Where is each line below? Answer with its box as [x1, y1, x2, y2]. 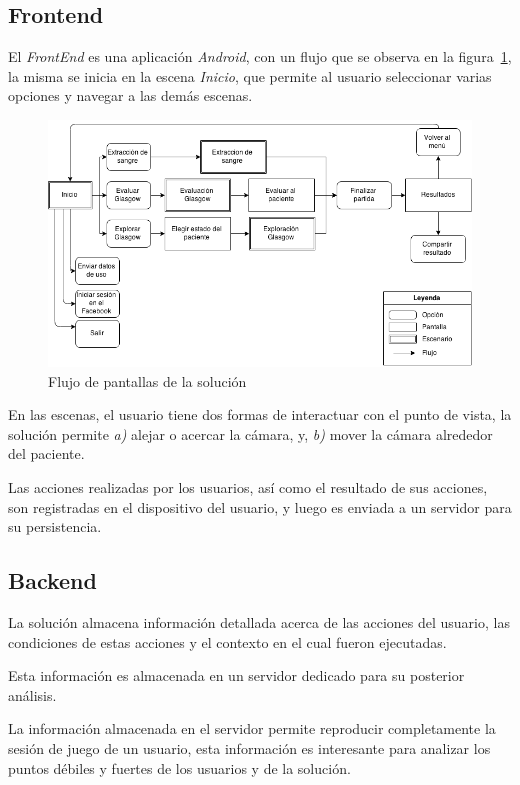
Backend [8, 565, 97, 596]
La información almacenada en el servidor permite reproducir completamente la [8, 718, 496, 739]
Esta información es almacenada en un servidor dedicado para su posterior [8, 665, 465, 686]
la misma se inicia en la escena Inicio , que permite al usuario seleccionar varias [8, 65, 492, 86]
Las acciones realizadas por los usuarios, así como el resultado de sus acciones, [8, 477, 488, 497]
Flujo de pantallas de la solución [48, 370, 247, 391]
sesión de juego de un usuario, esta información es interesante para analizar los [8, 737, 491, 758]
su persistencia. [8, 516, 102, 537]
